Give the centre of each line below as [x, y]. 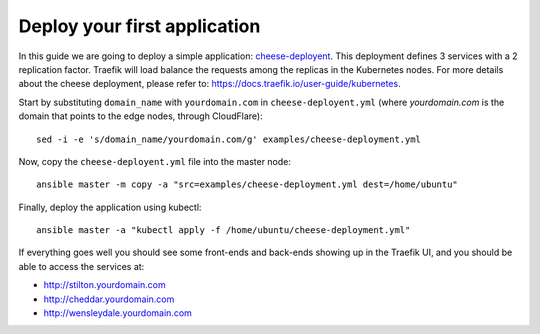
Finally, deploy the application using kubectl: [110, 207]
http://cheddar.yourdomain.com [109, 299]
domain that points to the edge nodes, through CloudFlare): [141, 116]
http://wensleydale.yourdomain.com [117, 313]
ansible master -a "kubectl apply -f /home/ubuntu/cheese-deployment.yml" [223, 230]
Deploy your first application [139, 26]
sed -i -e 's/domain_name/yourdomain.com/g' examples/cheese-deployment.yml [229, 139]
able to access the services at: [81, 266]
